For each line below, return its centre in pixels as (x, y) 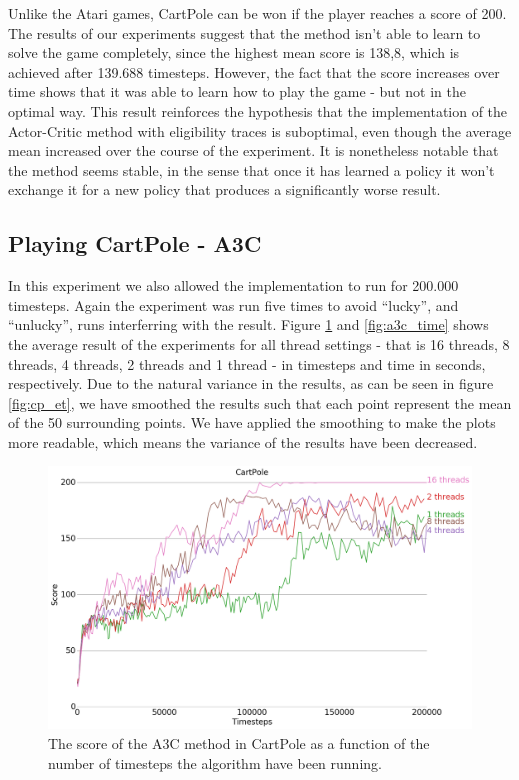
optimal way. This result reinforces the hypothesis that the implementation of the (258, 110)
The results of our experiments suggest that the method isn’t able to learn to (244, 32)
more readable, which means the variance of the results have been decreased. (243, 441)
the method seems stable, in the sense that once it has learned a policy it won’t (251, 169)
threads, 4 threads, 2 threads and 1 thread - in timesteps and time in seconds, (247, 363)
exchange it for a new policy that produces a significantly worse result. (224, 189)
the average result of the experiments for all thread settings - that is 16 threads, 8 (259, 343)
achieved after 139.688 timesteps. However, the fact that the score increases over (254, 71)
